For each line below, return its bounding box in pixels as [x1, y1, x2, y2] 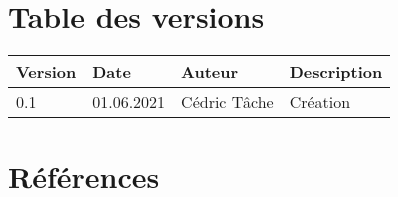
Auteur [181, 60, 239, 84]
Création [289, 90, 351, 114]
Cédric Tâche [181, 90, 274, 114]
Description [289, 60, 383, 84]
